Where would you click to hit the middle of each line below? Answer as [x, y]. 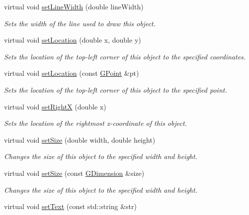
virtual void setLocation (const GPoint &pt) [72, 73]
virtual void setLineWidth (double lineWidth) [74, 6]
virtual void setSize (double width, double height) [80, 139]
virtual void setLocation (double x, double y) [73, 40]
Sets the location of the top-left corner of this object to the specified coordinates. [125, 56]
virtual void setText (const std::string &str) [70, 206]
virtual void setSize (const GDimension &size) [74, 173]
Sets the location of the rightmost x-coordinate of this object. [95, 123]
